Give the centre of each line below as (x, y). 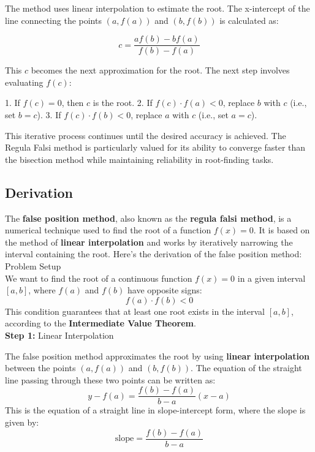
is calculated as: (249, 20)
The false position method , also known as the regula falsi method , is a (148, 218)
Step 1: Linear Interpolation (59, 335)
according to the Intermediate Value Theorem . (101, 323)
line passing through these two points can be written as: (110, 379)
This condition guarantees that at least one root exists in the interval (135, 311)
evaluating (24, 82)
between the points (40, 368)
